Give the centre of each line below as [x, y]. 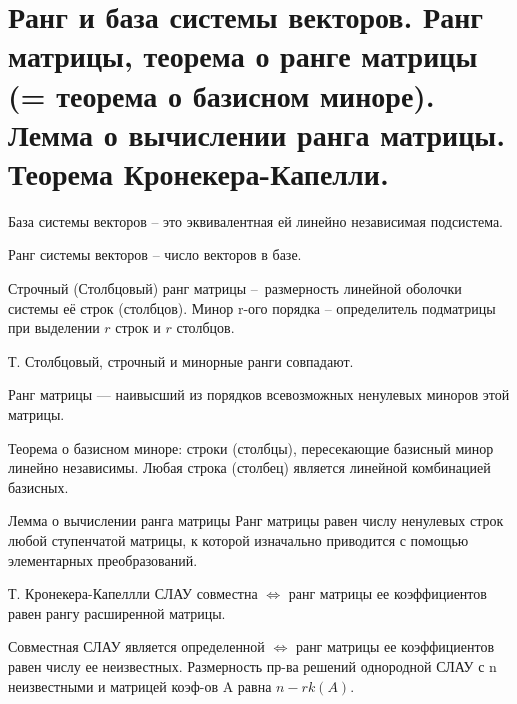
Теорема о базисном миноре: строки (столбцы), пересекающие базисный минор [251, 447]
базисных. [38, 486]
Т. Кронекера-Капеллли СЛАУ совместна [133, 593]
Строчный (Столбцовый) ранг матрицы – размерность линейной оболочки [235, 288]
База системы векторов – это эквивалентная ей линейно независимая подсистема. [256, 220]
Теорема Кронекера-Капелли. [198, 172]
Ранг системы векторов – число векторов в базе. [155, 254]
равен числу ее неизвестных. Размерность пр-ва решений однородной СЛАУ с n [252, 665]
